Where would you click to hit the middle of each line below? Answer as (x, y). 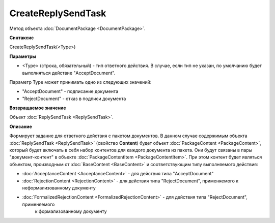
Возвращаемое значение (38, 108)
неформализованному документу (59, 187)
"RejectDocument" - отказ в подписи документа (74, 99)
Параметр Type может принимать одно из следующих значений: (80, 82)
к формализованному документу (71, 211)
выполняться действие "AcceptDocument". (69, 73)
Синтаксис (22, 38)
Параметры (23, 56)
